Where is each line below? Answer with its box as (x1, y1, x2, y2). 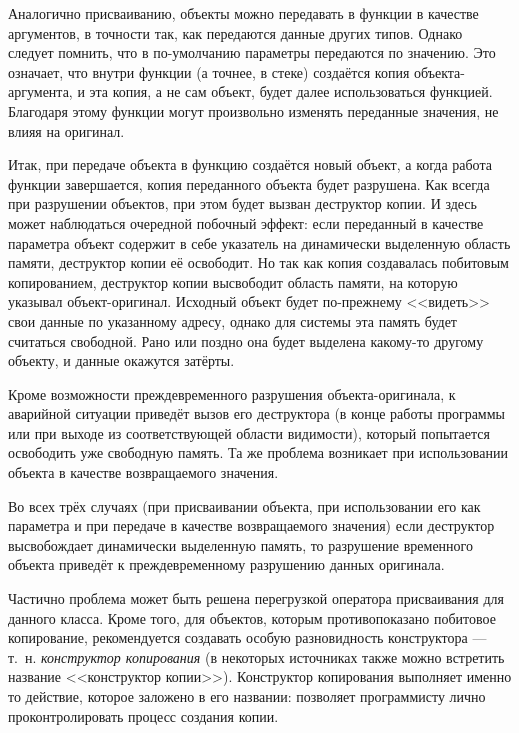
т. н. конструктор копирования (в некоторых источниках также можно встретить (8, 646, 505, 667)
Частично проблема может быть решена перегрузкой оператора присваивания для (8, 588, 504, 609)
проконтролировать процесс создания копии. (8, 705, 279, 726)
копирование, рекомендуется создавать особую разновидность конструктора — (8, 627, 487, 648)
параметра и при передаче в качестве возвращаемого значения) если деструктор (8, 515, 495, 536)
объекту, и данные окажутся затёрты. (8, 350, 235, 371)
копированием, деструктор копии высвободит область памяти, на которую (8, 271, 458, 292)
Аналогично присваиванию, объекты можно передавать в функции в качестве (8, 3, 479, 23)
